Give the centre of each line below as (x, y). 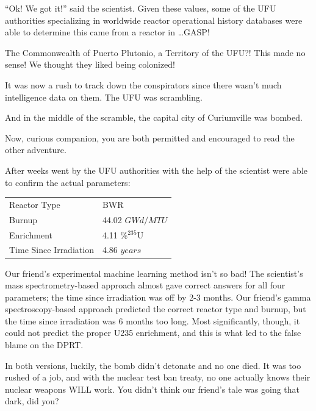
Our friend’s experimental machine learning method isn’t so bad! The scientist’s (154, 273)
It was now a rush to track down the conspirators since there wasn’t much (143, 84)
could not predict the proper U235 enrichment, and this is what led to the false (153, 333)
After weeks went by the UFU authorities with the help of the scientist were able (156, 170)
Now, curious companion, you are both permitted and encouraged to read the (150, 138)
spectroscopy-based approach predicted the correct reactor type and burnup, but (156, 309)
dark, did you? (32, 401)
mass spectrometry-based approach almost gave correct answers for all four (145, 285)
